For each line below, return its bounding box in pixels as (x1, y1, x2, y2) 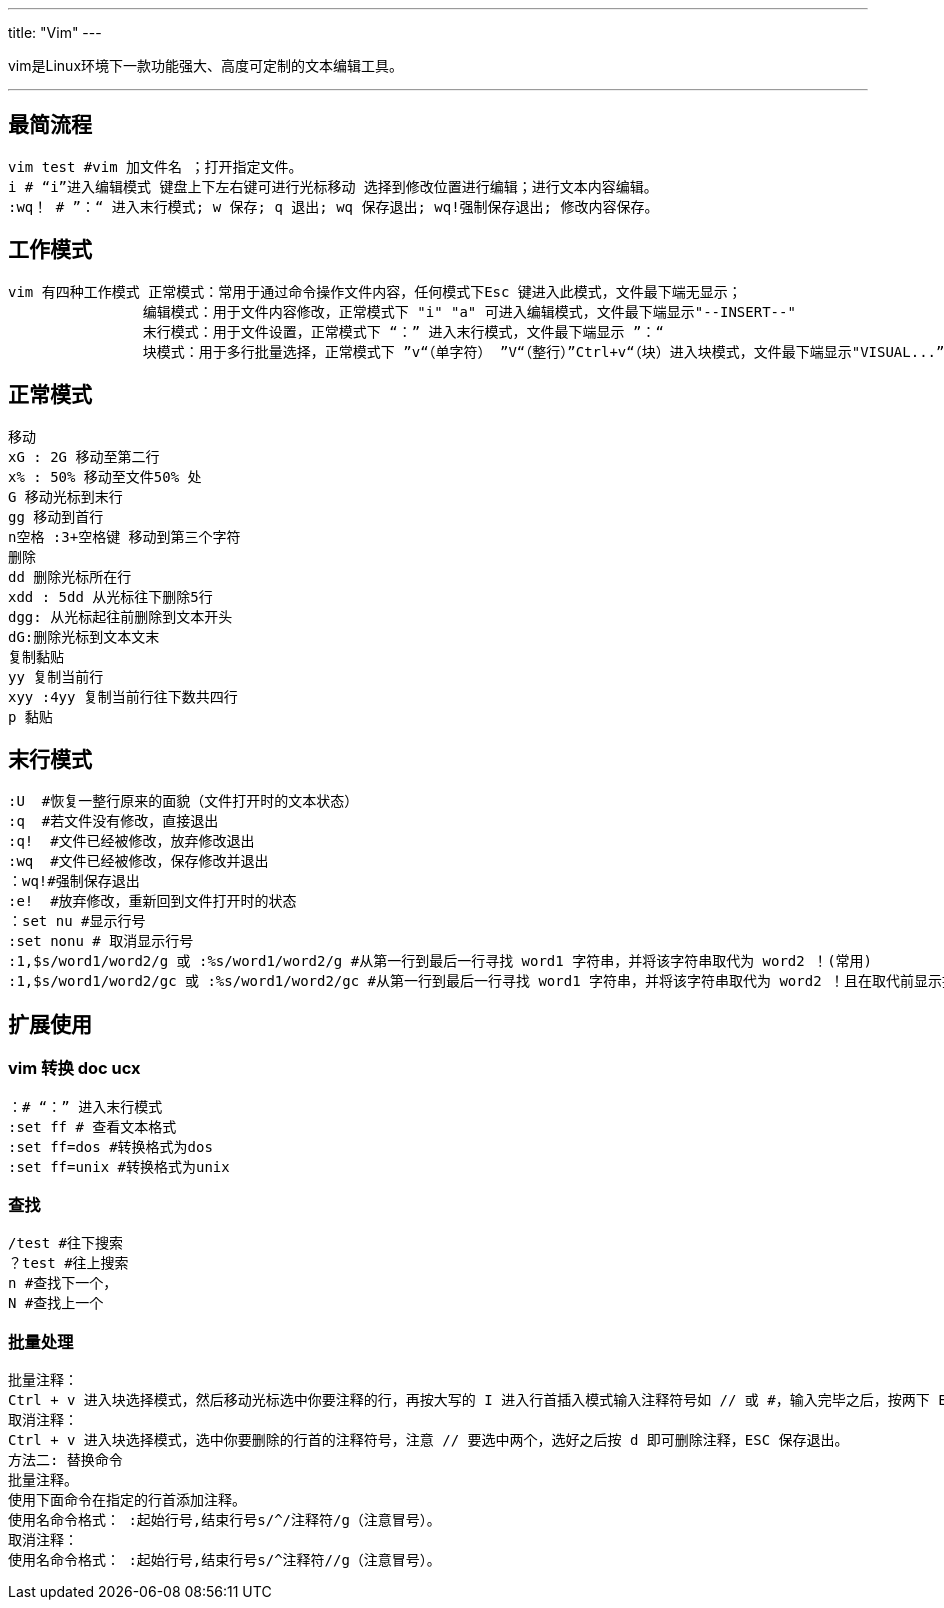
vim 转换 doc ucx (8, 1058, 141, 1079)
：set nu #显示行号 (8, 913, 146, 930)
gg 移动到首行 (8, 508, 104, 525)
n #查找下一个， (8, 1275, 118, 1292)
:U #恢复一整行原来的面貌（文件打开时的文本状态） (8, 793, 359, 810)
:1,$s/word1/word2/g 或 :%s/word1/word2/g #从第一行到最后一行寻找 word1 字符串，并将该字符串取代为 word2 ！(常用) (8, 953, 873, 970)
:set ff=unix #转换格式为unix (8, 1158, 230, 1175)
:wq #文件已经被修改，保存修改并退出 (8, 853, 269, 870)
